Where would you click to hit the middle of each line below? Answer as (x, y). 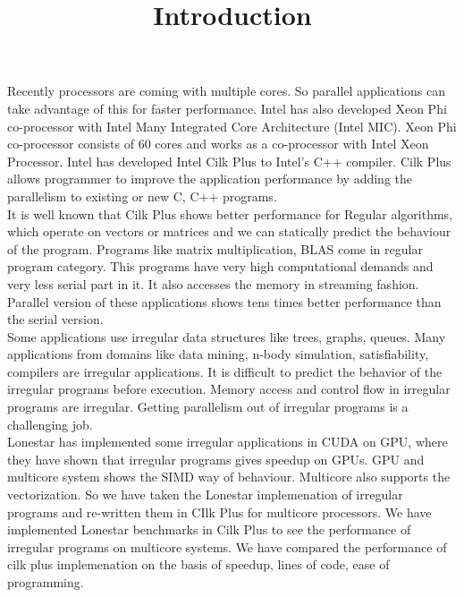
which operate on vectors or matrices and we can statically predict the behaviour (229, 231)
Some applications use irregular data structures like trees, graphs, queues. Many (227, 336)
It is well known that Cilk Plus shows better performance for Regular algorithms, (230, 213)
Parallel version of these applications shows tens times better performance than (224, 301)
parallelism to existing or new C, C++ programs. (142, 196)
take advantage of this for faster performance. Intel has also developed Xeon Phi (227, 108)
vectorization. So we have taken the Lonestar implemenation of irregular (205, 495)
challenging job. (50, 424)
